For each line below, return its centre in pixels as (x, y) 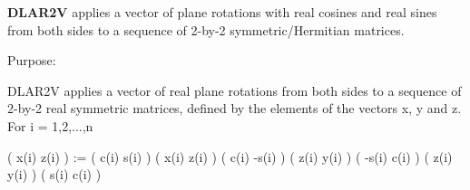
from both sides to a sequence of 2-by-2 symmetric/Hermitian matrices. (206, 29)
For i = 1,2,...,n (50, 125)
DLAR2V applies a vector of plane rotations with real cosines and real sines (222, 12)
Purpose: (32, 60)
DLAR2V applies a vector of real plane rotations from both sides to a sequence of (235, 90)
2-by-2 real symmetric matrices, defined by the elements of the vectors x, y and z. (235, 108)
